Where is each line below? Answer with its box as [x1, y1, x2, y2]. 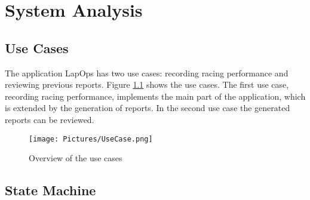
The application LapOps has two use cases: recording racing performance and [5, 66, 288, 79]
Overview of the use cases [29, 152, 122, 164]
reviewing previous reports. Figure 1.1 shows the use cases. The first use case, [5, 78, 289, 91]
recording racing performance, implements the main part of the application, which [5, 90, 306, 102]
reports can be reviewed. [5, 113, 94, 125]
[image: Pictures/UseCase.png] [29, 134, 153, 143]
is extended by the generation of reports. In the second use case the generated [5, 101, 290, 114]
